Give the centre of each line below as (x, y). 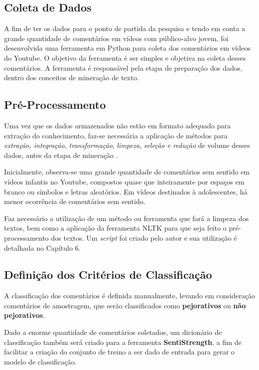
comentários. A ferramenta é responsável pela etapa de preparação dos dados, (123, 67)
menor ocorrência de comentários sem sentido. (75, 201)
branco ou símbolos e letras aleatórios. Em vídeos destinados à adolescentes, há (126, 191)
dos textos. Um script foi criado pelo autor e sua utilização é (144, 237)
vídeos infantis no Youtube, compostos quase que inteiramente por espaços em (124, 181)
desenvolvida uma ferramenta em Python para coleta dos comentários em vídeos (127, 48)
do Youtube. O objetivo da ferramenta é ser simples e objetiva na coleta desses (125, 57)
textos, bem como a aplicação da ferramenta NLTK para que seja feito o (115, 228)
